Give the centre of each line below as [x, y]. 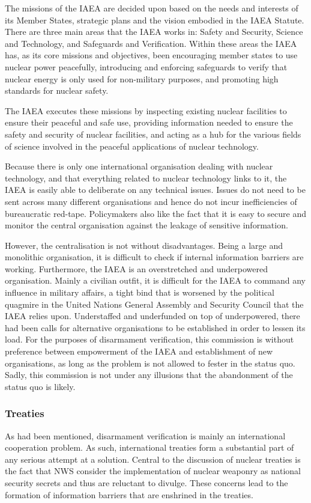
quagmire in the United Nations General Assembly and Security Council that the [154, 304]
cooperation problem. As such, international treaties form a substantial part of [149, 447]
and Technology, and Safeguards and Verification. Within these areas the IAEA [151, 43]
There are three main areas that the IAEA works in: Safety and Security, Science [154, 32]
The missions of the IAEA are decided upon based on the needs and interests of [152, 8]
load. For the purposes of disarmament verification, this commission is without [149, 339]
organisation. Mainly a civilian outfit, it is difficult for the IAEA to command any [155, 280]
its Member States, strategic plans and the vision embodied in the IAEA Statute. [155, 20]
